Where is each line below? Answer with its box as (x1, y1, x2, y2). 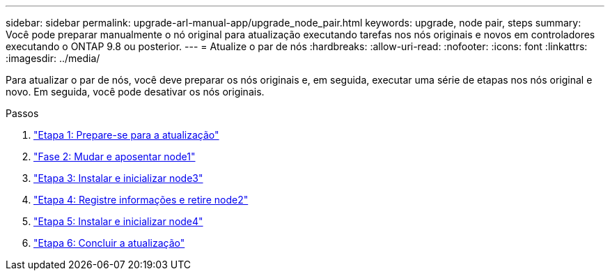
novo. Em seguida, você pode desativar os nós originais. (6, 86, 265, 98)
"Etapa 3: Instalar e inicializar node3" (33, 172, 203, 184)
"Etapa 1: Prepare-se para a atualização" (33, 129, 219, 141)
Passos (6, 107, 39, 119)
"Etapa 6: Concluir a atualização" (33, 237, 185, 249)
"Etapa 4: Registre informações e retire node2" (33, 194, 249, 206)
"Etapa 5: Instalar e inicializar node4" (33, 215, 203, 227)
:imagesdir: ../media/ (6, 52, 100, 64)
